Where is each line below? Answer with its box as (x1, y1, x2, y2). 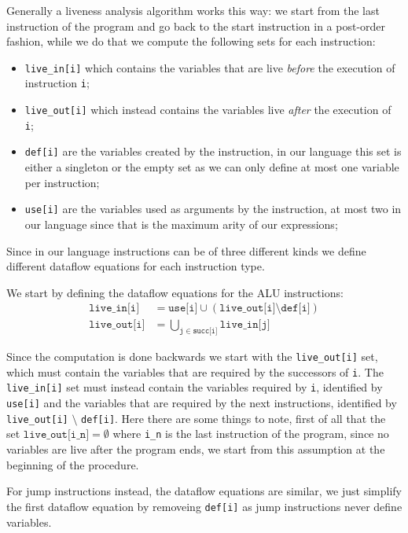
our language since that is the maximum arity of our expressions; (24, 215, 338, 232)
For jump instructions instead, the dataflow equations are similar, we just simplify (6, 483, 402, 499)
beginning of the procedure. (6, 456, 139, 472)
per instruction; (24, 174, 100, 190)
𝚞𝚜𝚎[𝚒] (168, 303, 198, 314)
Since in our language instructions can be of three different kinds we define (6, 242, 366, 259)
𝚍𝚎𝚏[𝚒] (281, 303, 311, 314)
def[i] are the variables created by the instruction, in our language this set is (24, 143, 402, 160)
